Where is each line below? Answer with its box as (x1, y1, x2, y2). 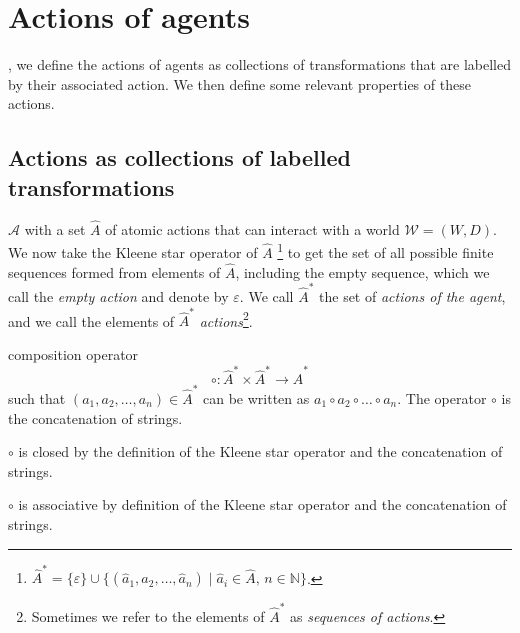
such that (8, 388, 66, 409)
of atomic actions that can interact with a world (105, 218, 400, 239)
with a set (24, 218, 86, 239)
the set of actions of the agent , (319, 286, 506, 307)
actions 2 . (199, 307, 253, 331)
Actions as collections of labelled (8, 142, 351, 173)
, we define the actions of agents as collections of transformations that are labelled (8, 54, 511, 75)
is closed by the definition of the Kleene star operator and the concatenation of (18, 441, 503, 462)
